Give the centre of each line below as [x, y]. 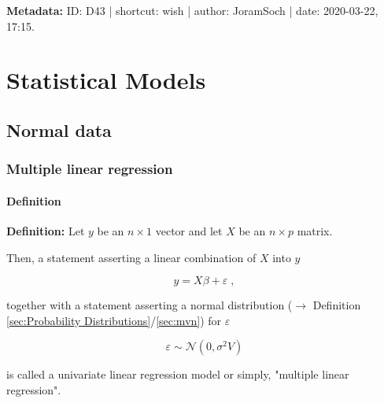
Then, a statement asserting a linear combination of [131, 257]
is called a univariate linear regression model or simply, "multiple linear [178, 374]
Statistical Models [106, 80]
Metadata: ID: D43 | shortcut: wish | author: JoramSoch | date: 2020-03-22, [192, 10]
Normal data [59, 129]
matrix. [315, 230]
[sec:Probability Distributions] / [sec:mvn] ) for [114, 320]
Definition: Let [46, 230]
